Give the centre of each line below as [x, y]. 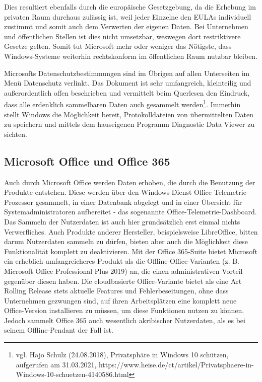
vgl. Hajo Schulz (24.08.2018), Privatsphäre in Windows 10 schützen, [122, 355]
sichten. [16, 134]
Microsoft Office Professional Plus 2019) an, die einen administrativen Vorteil [123, 271]
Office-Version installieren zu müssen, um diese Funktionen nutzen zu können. [124, 310]
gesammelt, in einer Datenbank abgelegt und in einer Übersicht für [139, 202]
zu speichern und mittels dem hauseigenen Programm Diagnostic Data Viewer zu [129, 124]
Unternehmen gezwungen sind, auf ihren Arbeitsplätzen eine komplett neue [120, 300]
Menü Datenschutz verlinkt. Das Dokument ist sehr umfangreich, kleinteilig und [128, 83]
